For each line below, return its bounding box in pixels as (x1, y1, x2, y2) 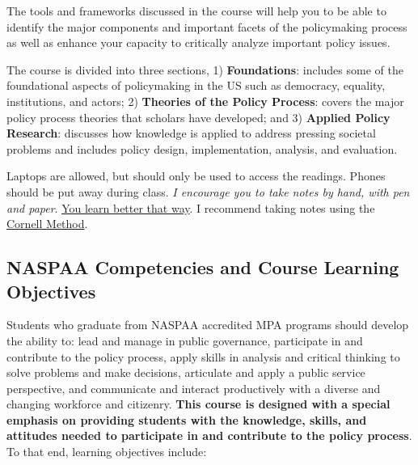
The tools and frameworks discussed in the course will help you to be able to (6, 2, 386, 19)
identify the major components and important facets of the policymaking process (6, 18, 407, 35)
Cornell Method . (6, 215, 88, 232)
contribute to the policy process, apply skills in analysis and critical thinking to (6, 348, 400, 365)
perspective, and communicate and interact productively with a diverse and (6, 379, 381, 396)
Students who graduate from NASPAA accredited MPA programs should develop (6, 316, 409, 333)
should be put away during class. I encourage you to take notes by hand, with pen (6, 183, 410, 200)
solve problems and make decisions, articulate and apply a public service (6, 364, 365, 381)
